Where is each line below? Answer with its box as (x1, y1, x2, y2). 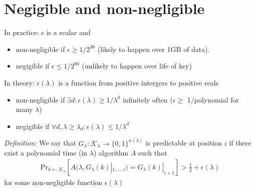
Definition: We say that (4, 137, 76, 148)
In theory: (4, 77, 35, 87)
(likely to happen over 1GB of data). (97, 43, 210, 54)
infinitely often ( (123, 94, 173, 104)
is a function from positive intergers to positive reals (58, 77, 219, 87)
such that (138, 147, 167, 158)
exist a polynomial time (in (4, 147, 88, 158)
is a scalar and (46, 27, 91, 37)
